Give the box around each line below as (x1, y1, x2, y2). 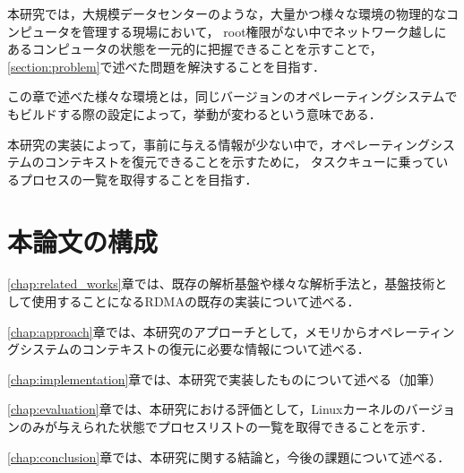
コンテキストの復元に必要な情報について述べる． (82, 340, 370, 358)
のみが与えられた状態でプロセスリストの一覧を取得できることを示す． (19, 417, 434, 436)
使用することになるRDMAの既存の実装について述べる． (31, 292, 360, 311)
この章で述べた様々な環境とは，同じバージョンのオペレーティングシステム (7, 87, 445, 106)
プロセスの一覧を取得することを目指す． (19, 169, 258, 188)
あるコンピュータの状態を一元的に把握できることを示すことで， (7, 39, 382, 58)
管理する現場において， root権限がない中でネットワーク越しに (82, 21, 447, 40)
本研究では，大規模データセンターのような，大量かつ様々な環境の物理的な (7, 4, 446, 22)
